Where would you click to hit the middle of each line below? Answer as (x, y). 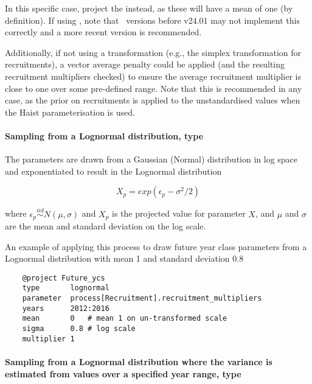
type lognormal (66, 288)
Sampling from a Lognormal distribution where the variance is (139, 361)
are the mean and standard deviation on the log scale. (106, 226)
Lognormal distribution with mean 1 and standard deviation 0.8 (124, 258)
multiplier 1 (48, 339)
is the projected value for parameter (179, 213)
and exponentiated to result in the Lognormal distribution (113, 171)
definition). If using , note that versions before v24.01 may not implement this (152, 20)
